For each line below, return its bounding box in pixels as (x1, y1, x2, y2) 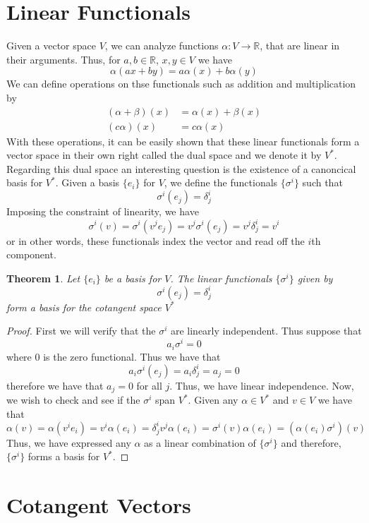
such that (302, 175, 343, 190)
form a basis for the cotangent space (6, 299, 162, 314)
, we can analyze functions (104, 38, 219, 53)
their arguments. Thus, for (6, 52, 121, 66)
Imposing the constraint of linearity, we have (6, 204, 199, 219)
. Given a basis (55, 175, 120, 190)
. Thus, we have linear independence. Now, (169, 378, 354, 392)
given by (297, 270, 333, 285)
